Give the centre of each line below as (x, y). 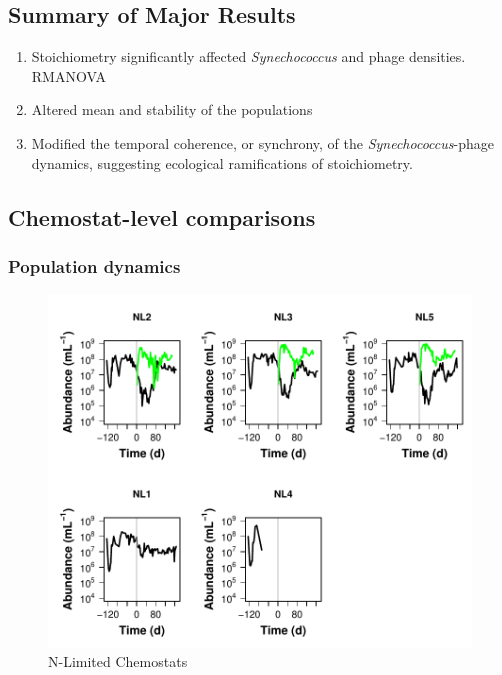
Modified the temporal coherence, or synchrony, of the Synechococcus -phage (262, 142)
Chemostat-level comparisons (162, 216)
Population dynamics (94, 265)
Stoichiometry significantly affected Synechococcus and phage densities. (248, 56)
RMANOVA (68, 75)
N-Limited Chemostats (118, 661)
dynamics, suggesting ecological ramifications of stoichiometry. (222, 162)
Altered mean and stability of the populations (172, 109)
